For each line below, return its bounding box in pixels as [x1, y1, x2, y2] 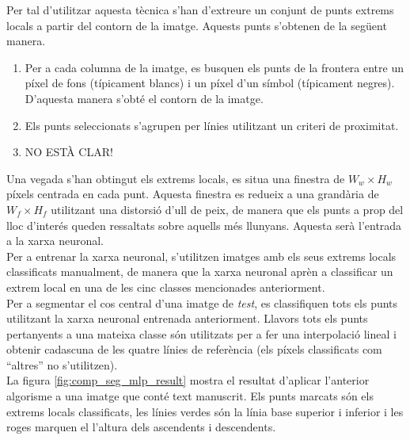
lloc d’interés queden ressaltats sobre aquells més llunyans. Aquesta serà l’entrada [6, 216, 402, 233]
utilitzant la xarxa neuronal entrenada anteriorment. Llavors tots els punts [6, 310, 368, 327]
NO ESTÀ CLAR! [25, 143, 113, 160]
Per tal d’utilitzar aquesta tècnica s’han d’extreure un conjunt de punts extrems [6, 2, 394, 17]
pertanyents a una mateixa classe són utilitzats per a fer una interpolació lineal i [6, 325, 397, 342]
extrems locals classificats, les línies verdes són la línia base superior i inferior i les [6, 403, 404, 419]
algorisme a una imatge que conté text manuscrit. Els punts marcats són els [6, 388, 374, 404]
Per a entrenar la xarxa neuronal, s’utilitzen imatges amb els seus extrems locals [6, 247, 397, 264]
